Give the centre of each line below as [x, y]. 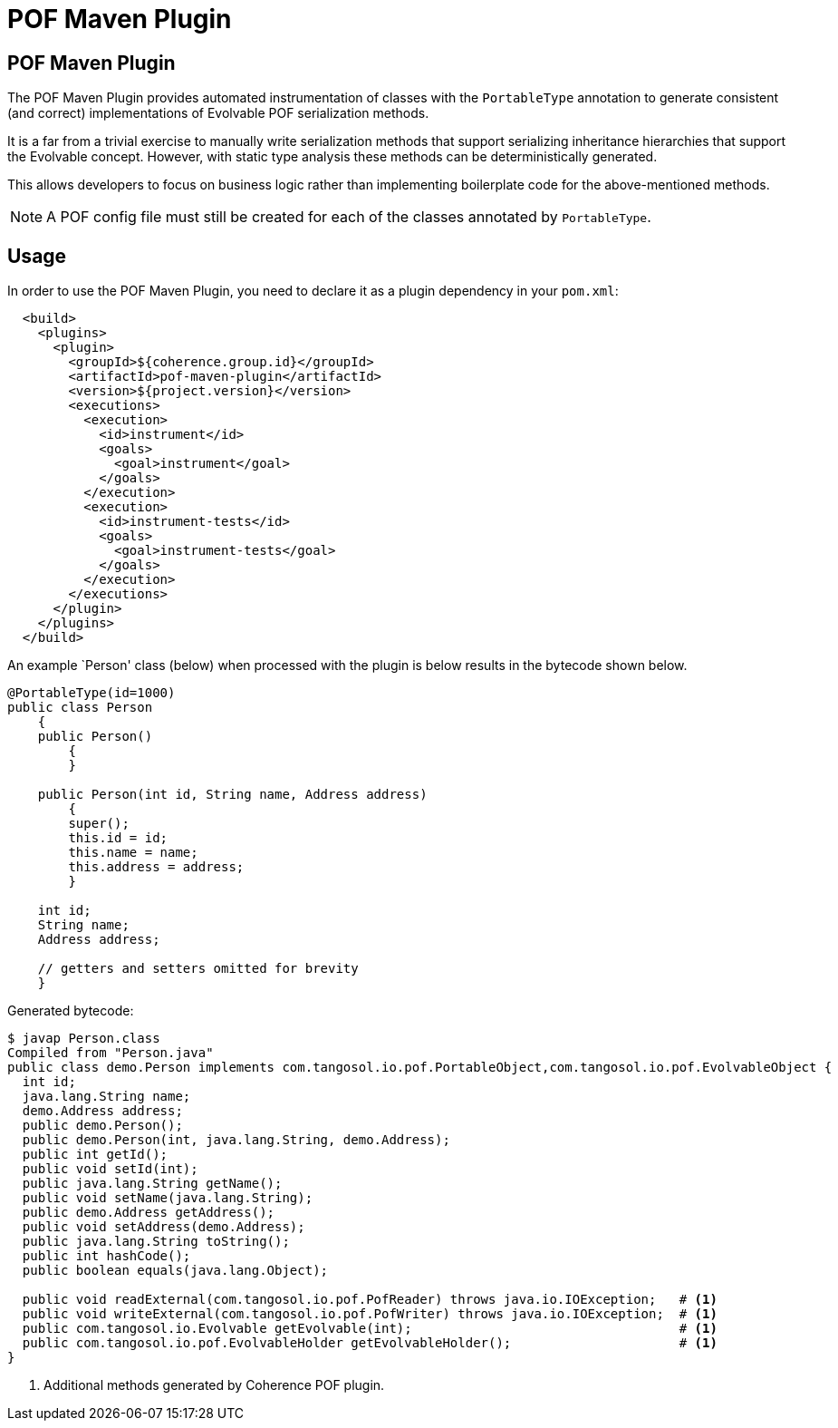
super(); [99, 824]
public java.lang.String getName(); [152, 1184]
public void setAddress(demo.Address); [164, 1227]
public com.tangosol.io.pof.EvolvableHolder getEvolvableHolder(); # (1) [370, 1343]
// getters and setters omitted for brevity [198, 969]
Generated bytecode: [71, 1011]
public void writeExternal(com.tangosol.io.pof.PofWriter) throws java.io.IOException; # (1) [370, 1314]
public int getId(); [95, 1155]
